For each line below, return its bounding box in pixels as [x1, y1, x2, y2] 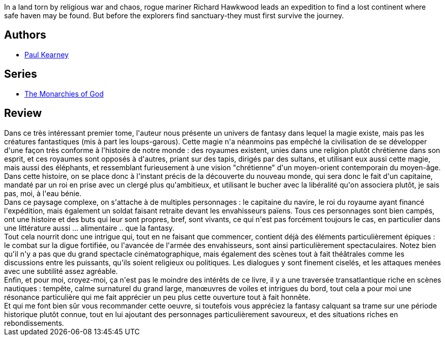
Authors [4, 28, 46, 42]
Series [4, 68, 37, 81]
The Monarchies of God [24, 89, 104, 98]
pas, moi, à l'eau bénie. [4, 189, 82, 198]
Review [4, 107, 42, 120]
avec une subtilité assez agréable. [4, 266, 118, 275]
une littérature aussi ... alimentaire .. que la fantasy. [4, 223, 174, 232]
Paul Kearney [24, 50, 69, 59]
